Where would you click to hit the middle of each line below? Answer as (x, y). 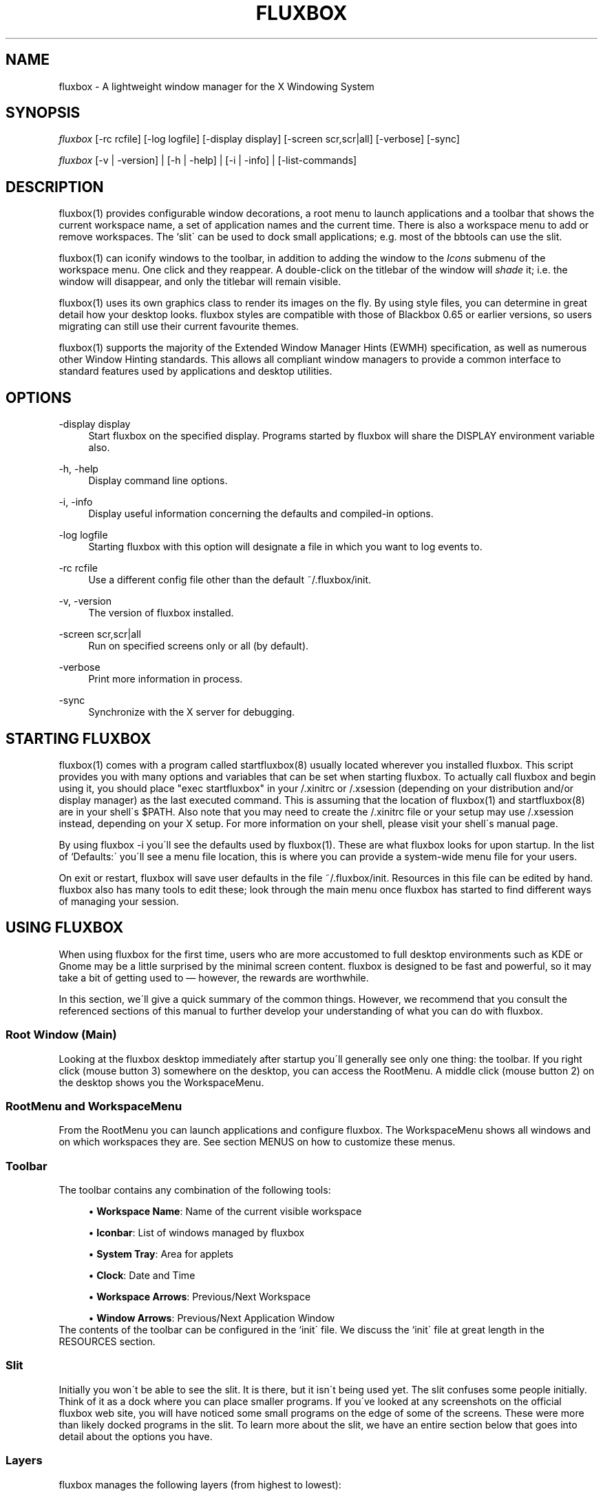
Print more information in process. (166, 679)
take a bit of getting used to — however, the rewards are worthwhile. (214, 977)
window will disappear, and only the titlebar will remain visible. (200, 282)
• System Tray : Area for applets (161, 1254)
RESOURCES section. (107, 1342)
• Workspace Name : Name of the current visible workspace (225, 1212)
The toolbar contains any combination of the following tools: (195, 1190)
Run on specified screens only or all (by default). (199, 646)
